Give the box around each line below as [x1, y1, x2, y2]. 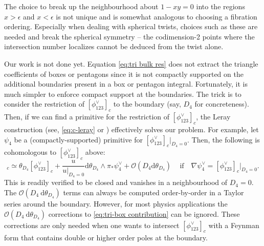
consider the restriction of [4, 98, 84, 109]
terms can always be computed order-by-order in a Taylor [63, 187, 244, 197]
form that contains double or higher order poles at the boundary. [4, 232, 208, 243]
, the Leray [196, 111, 231, 122]
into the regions [196, 1, 245, 11]
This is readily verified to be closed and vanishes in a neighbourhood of [4, 177, 228, 188]
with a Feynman [208, 219, 259, 230]
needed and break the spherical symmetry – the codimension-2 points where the [4, 31, 255, 42]
